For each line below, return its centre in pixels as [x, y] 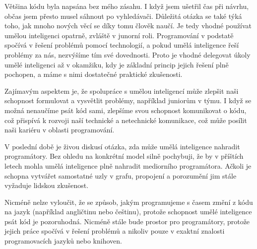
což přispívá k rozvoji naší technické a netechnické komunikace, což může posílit [126, 120]
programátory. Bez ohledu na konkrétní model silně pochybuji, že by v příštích [124, 156]
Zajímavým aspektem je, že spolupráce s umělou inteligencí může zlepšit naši [122, 91]
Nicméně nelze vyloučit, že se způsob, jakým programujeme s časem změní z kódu [129, 202]
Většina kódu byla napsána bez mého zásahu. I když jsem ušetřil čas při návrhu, [127, 6]
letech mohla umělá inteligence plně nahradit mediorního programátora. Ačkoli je [128, 165]
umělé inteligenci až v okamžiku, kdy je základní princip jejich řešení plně [117, 64]
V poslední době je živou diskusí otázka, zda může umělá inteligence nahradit [122, 146]
